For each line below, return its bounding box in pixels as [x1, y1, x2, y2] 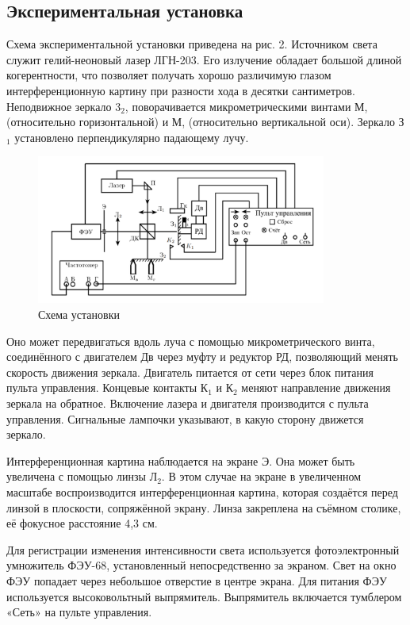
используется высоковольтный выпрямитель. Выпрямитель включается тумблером [6, 588, 402, 604]
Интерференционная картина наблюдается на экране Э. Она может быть [6, 452, 355, 469]
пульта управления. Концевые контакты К [6, 379, 209, 396]
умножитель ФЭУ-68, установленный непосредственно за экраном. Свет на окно [6, 557, 397, 573]
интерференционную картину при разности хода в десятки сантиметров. [6, 82, 355, 98]
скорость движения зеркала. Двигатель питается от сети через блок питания [6, 363, 374, 380]
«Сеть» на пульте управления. [6, 604, 152, 620]
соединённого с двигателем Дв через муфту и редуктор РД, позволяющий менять [6, 348, 398, 365]
